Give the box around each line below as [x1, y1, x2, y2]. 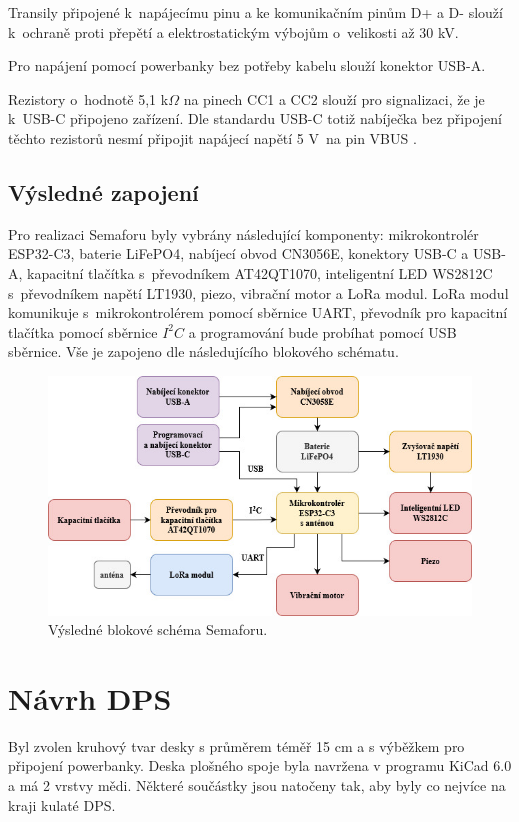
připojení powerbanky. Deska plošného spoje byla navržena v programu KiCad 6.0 [8, 755, 512, 776]
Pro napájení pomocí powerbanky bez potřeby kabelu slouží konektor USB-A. [8, 55, 486, 76]
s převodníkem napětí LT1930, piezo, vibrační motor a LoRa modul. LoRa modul [8, 282, 509, 303]
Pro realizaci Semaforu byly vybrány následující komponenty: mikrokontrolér [8, 223, 479, 244]
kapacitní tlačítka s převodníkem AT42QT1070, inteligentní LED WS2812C [27, 262, 493, 283]
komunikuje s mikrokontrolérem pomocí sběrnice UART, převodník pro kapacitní [8, 302, 508, 323]
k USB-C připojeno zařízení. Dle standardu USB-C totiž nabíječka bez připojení [8, 108, 502, 129]
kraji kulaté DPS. [8, 794, 116, 815]
